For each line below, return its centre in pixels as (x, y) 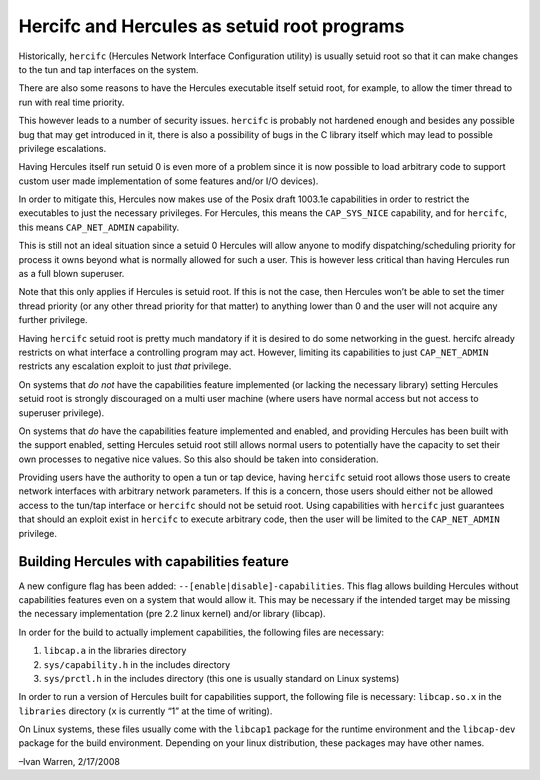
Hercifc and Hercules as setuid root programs (211, 26)
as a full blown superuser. (71, 274)
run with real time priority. (71, 102)
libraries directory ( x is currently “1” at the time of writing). (145, 711)
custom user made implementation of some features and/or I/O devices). (168, 181)
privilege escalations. (62, 148)
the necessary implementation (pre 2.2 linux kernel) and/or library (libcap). (172, 614)
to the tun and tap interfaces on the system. (108, 69)
